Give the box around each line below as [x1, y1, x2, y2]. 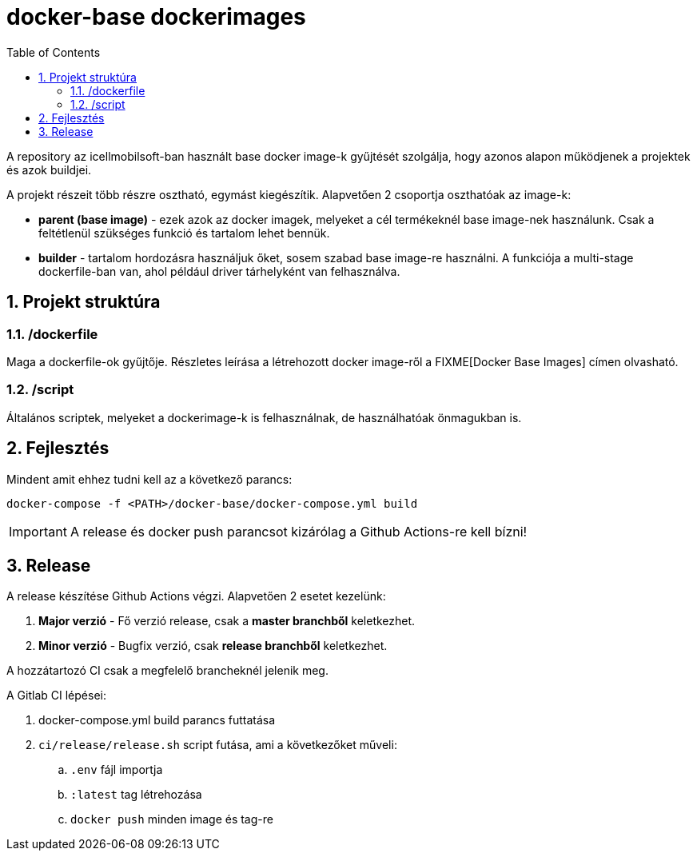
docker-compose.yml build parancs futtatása [38, 713, 276, 727]
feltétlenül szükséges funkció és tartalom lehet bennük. [38, 225, 330, 240]
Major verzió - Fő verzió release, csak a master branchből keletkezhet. [38, 614, 416, 628]
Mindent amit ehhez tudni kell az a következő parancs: [6, 472, 293, 486]
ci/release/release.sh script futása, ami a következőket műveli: [38, 738, 397, 752]
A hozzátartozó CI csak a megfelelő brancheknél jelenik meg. [6, 664, 329, 678]
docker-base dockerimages [6, 3, 306, 30]
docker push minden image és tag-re [70, 812, 273, 827]
